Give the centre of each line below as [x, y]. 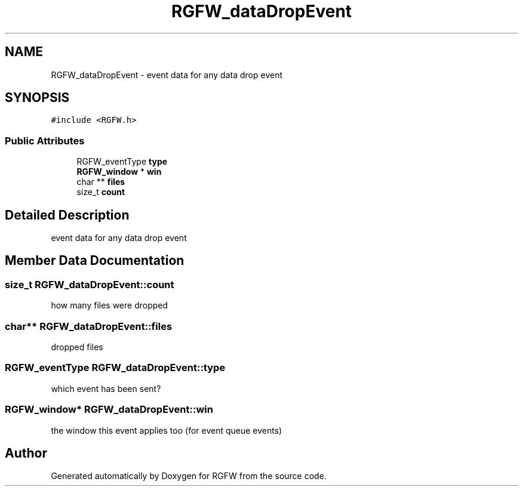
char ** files [101, 182]
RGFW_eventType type [122, 162]
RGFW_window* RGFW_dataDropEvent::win [109, 410]
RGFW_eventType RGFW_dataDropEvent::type [115, 368]
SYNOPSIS [37, 98]
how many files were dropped [110, 305]
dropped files [77, 347]
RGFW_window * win [119, 172]
